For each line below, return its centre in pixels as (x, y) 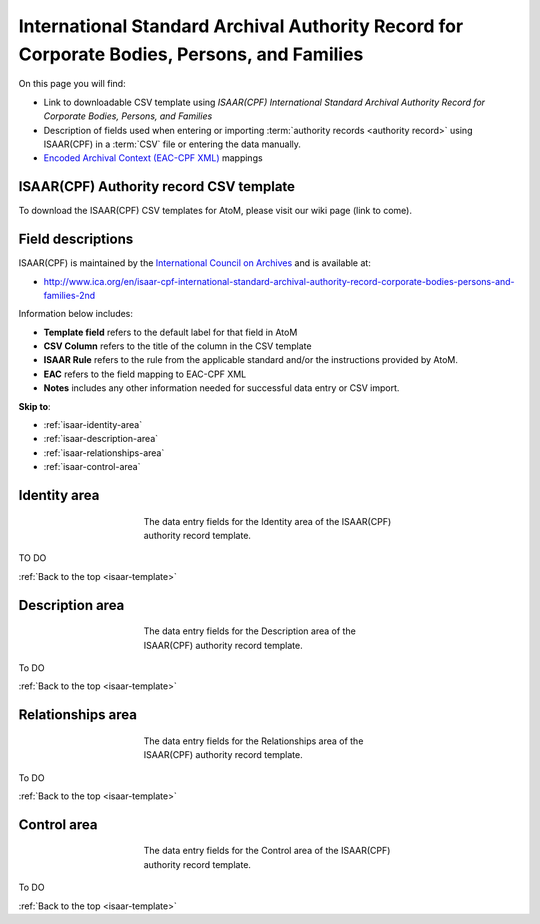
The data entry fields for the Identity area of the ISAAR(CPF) (267, 521)
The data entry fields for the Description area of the (250, 631)
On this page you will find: (72, 84)
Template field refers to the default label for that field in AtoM (170, 332)
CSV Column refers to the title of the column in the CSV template (177, 346)
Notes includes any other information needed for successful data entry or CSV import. (221, 388)
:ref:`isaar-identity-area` (93, 425)
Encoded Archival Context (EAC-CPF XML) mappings (153, 158)
